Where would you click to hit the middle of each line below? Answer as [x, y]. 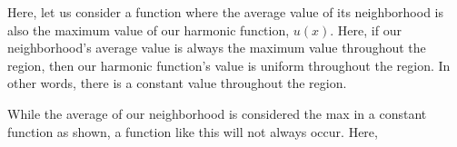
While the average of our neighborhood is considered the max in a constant [217, 113]
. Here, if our [366, 29]
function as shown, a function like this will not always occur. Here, [193, 131]
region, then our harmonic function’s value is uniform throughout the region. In [229, 65]
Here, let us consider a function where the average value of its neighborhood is [225, 12]
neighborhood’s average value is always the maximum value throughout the [217, 48]
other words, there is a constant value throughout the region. [177, 83]
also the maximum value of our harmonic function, [149, 29]
